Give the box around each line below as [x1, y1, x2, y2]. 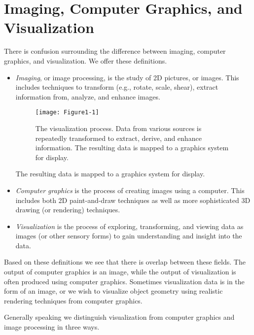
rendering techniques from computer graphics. [4, 295, 143, 305]
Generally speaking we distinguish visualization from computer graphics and [4, 312, 235, 322]
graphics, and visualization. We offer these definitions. [4, 55, 167, 66]
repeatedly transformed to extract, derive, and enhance [35, 133, 202, 143]
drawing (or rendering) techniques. [15, 204, 120, 215]
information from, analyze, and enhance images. [15, 91, 160, 101]
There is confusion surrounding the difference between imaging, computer [4, 46, 226, 56]
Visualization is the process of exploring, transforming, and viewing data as [15, 221, 244, 231]
